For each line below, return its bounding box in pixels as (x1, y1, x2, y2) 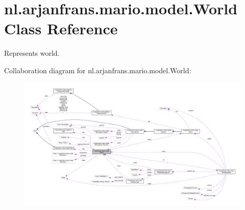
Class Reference (4, 18, 118, 39)
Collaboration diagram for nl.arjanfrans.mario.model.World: (4, 65, 191, 75)
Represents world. (4, 48, 60, 58)
